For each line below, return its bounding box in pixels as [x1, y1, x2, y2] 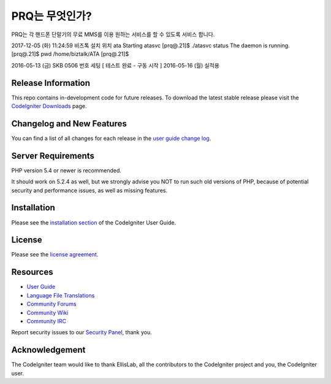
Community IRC [26, 317, 67, 324]
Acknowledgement [11, 345, 86, 355]
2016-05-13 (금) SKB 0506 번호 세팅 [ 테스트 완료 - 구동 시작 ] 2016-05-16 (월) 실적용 [11, 61, 220, 69]
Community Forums [26, 301, 77, 308]
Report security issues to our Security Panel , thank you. [11, 329, 153, 336]
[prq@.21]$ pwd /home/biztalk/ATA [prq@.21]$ [11, 50, 129, 58]
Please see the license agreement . [11, 251, 99, 258]
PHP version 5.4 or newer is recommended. [11, 166, 122, 174]
